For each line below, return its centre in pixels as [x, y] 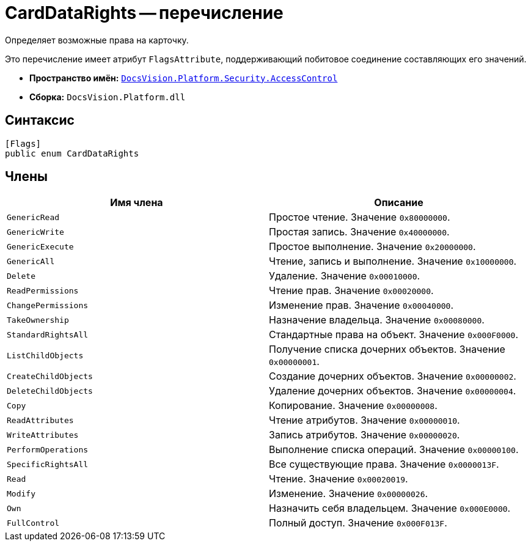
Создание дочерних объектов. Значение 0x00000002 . [393, 376]
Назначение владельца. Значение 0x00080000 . [377, 320]
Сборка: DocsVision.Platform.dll [108, 97]
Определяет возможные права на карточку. [97, 40]
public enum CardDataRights [72, 153]
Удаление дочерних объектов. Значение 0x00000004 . [393, 391]
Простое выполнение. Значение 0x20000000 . [372, 247]
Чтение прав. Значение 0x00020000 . [351, 291]
